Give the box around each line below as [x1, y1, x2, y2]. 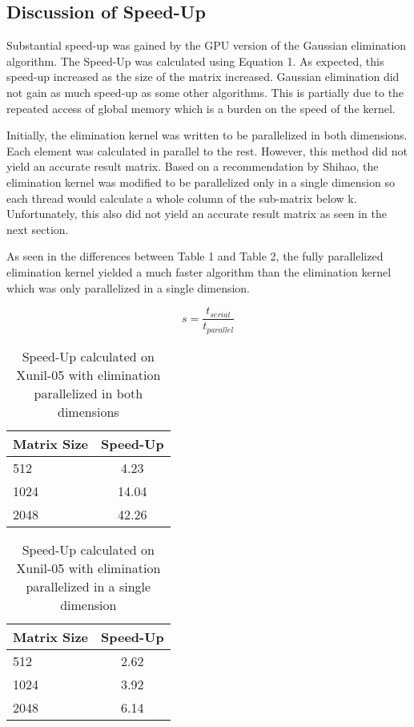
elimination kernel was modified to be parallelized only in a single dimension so [6, 173, 395, 190]
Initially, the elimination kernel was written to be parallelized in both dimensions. [6, 127, 408, 143]
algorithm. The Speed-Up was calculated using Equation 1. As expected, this [6, 52, 384, 69]
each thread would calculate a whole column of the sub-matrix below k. [6, 189, 357, 206]
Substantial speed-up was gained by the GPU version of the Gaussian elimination [6, 37, 407, 54]
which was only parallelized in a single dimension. [6, 279, 250, 296]
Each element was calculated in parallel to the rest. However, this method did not [6, 142, 408, 159]
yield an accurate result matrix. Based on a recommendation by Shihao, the [6, 158, 379, 175]
